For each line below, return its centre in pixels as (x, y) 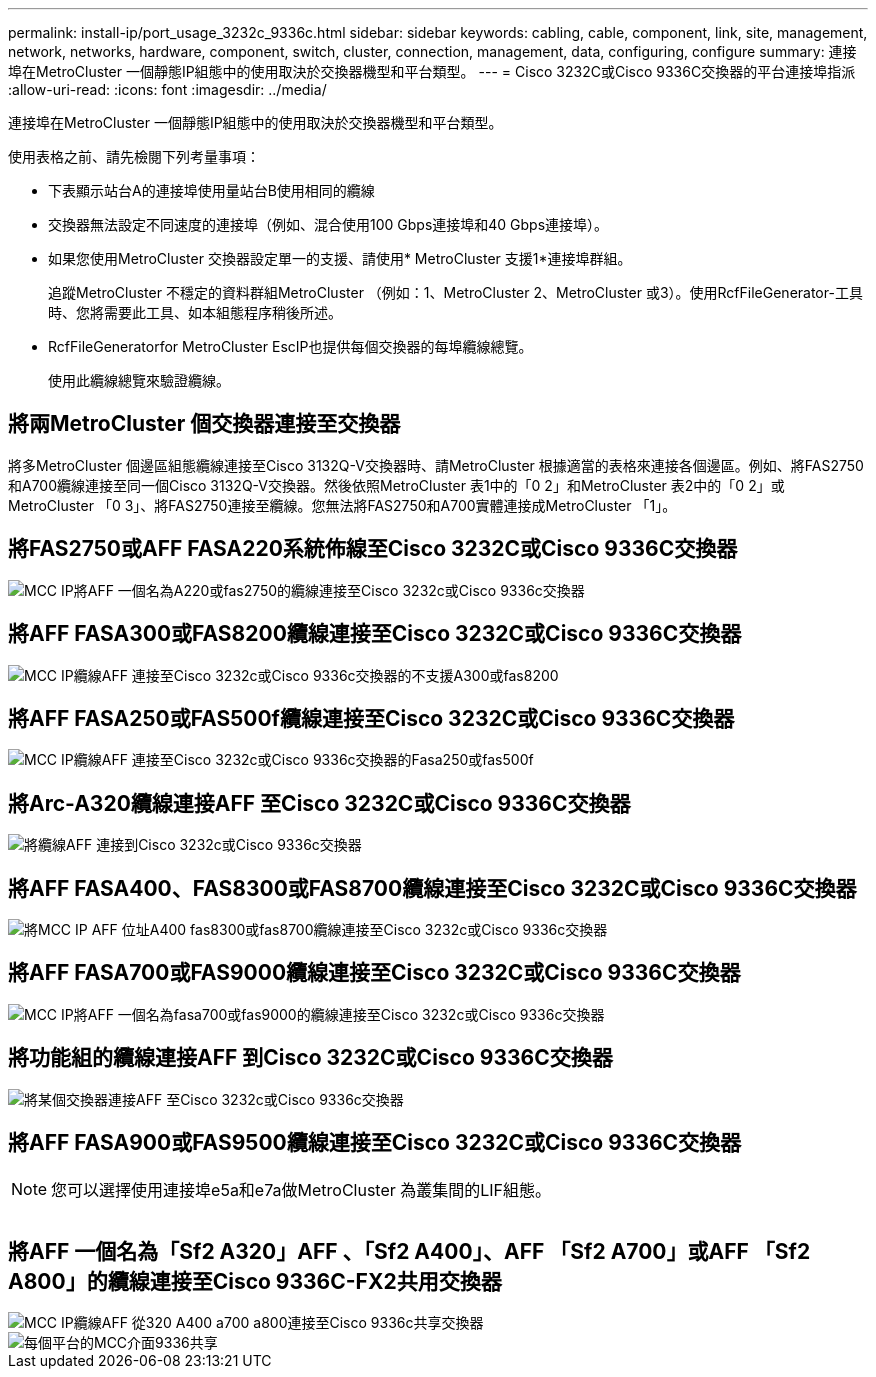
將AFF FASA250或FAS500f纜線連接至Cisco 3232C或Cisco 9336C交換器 (371, 718)
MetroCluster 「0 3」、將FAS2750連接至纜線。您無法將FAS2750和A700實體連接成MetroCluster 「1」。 (342, 505)
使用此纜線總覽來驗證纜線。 (139, 380)
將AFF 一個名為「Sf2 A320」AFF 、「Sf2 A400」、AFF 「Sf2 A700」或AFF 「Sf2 (409, 1252)
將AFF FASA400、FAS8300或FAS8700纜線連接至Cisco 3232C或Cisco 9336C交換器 (432, 888)
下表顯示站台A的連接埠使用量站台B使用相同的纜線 (211, 190)
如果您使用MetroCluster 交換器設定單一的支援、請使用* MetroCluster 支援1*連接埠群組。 (340, 258)
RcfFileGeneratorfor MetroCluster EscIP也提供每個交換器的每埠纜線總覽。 (290, 346)
